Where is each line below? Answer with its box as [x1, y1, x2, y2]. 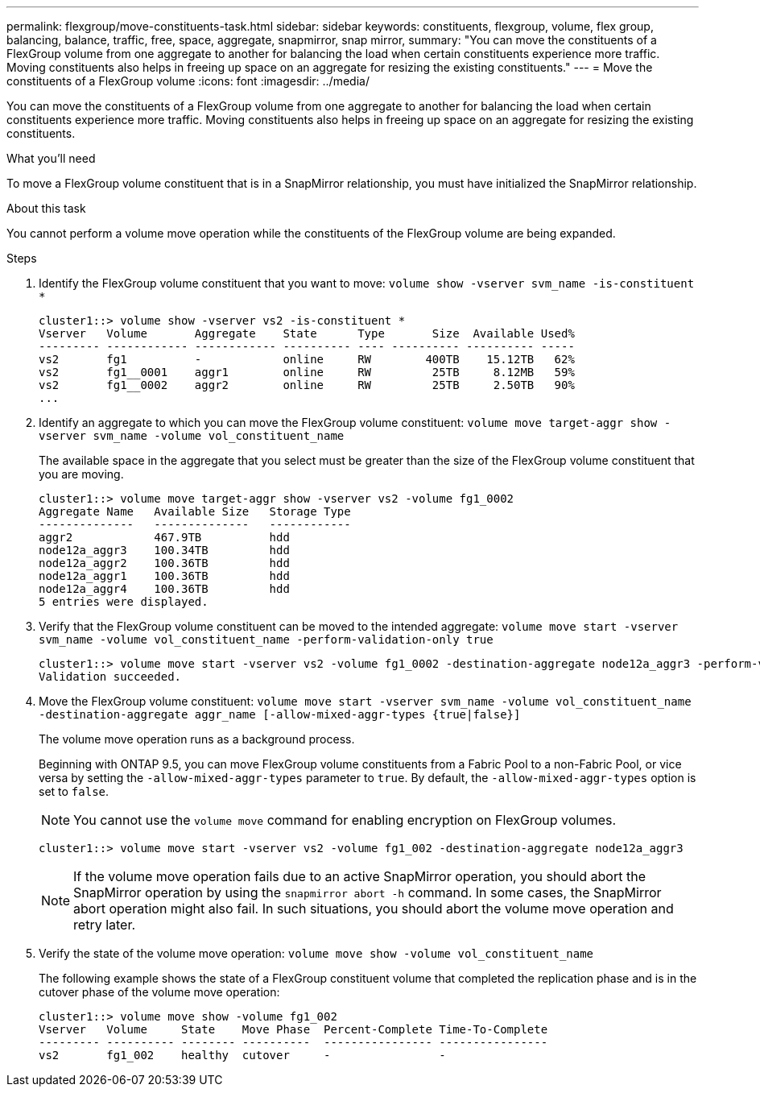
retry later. [73, 917, 136, 933]
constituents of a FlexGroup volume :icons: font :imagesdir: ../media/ [6, 74, 370, 88]
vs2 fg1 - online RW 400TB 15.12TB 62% [39, 353, 575, 366]
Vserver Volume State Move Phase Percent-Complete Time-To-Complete [39, 1023, 548, 1036]
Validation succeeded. [39, 670, 182, 683]
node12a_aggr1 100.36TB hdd [39, 569, 290, 582]
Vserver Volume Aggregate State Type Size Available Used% [39, 327, 575, 340]
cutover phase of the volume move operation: [39, 985, 280, 999]
